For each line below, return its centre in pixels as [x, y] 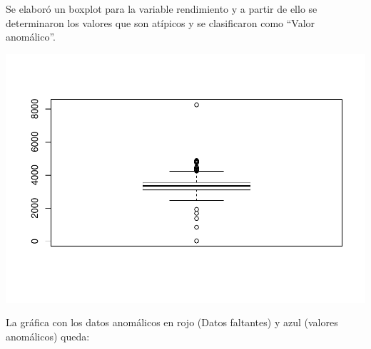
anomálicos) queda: [48, 336]
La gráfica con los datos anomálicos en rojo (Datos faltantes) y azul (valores [172, 322]
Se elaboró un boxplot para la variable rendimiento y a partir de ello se [162, 9]
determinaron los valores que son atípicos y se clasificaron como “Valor [161, 22]
